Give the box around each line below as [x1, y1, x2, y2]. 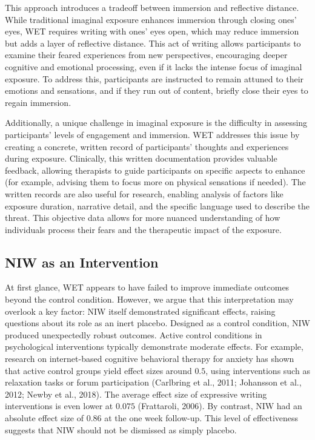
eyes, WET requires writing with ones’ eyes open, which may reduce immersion [5, 25, 299, 38]
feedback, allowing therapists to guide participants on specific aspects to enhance [5, 163, 305, 176]
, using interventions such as [205, 364, 310, 376]
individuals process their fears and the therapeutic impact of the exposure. [5, 223, 282, 235]
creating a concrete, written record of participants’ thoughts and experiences [5, 140, 289, 153]
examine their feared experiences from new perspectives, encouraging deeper [5, 48, 288, 61]
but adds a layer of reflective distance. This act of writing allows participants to [5, 36, 301, 49]
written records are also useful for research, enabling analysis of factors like [5, 187, 283, 200]
